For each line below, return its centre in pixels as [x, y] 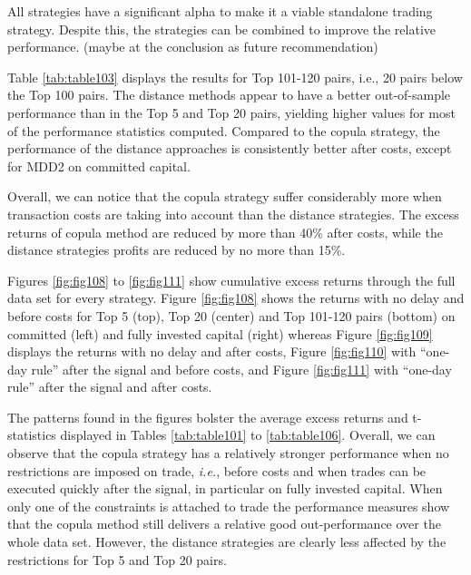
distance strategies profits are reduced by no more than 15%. [177, 250]
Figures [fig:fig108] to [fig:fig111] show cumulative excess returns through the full [231, 280]
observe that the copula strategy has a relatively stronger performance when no [228, 453]
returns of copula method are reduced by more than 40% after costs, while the [225, 232]
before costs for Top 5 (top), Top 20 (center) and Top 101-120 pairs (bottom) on [231, 315]
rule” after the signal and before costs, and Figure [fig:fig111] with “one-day [241, 369]
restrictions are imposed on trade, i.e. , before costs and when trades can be [217, 470]
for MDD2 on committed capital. [99, 166]
